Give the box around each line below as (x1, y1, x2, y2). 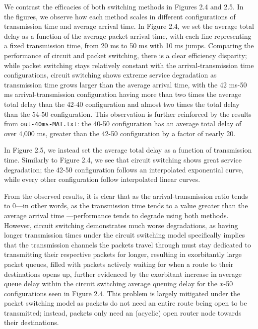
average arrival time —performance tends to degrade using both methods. (4, 210, 229, 220)
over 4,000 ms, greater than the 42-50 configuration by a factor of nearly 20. (4, 128, 236, 138)
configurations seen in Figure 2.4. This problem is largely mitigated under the (4, 288, 240, 298)
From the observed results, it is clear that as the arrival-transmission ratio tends (4, 190, 248, 201)
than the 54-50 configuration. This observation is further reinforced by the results (4, 108, 252, 119)
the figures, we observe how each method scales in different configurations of (4, 11, 236, 21)
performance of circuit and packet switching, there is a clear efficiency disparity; (4, 50, 247, 60)
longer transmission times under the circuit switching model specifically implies (4, 230, 245, 240)
